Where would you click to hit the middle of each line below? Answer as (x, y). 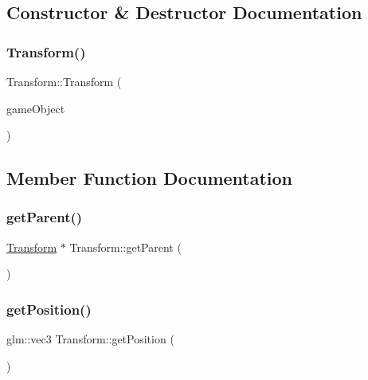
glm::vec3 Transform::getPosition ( (90, 339)
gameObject (36, 108)
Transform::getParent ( (125, 247)
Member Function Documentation (150, 178)
